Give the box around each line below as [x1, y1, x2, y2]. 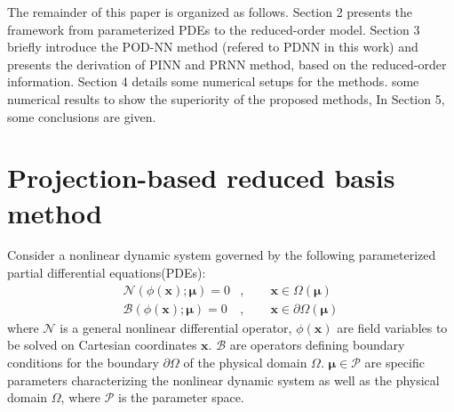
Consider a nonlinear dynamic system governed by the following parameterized [7, 246, 436, 264]
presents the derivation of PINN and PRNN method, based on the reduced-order [7, 54, 447, 73]
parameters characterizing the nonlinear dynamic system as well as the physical [7, 370, 440, 389]
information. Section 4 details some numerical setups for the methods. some [7, 72, 419, 91]
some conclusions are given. [7, 107, 156, 125]
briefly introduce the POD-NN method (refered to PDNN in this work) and [7, 37, 418, 56]
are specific [364, 352, 425, 371]
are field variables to [337, 318, 448, 336]
